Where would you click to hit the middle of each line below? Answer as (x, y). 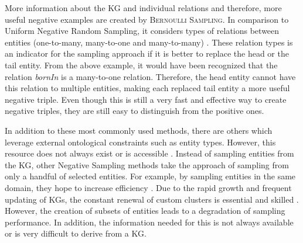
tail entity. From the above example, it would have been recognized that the (141, 65)
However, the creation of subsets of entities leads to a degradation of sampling (145, 211)
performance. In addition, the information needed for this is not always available (149, 222)
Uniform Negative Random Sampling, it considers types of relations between (142, 31)
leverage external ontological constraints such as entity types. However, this (140, 142)
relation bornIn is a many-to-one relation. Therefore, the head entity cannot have (150, 76)
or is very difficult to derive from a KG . (76, 233)
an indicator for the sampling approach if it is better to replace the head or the (147, 53)
